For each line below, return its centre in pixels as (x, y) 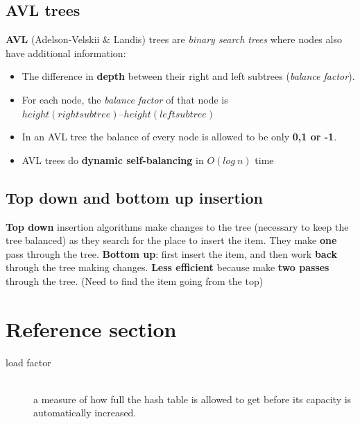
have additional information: (66, 52)
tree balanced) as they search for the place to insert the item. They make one (171, 240)
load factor (28, 362)
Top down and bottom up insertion (134, 197)
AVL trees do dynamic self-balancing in (113, 160)
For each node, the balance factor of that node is (125, 99)
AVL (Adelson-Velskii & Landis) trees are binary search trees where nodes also (174, 39)
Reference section (91, 328)
